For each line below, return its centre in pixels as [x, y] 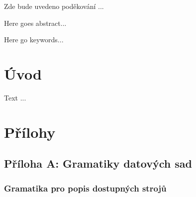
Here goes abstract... [35, 23]
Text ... [15, 97]
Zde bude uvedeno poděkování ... [54, 6]
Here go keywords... [34, 40]
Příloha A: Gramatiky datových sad [98, 163]
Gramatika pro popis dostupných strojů [85, 188]
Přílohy [30, 132]
